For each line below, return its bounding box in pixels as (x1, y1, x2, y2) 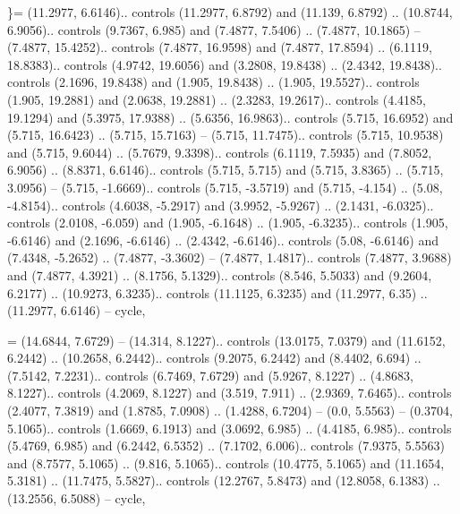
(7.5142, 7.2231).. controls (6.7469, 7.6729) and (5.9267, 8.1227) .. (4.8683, (7, 365, 413, 384)
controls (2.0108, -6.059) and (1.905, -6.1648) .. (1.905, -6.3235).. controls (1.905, (7, 213, 448, 232)
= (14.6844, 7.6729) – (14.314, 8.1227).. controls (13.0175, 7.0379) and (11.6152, (7, 330, 446, 349)
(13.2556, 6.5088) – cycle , (7, 489, 146, 508)
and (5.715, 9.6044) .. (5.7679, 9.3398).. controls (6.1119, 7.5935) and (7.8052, (7, 142, 432, 161)
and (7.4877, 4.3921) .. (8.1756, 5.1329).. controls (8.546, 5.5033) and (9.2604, (7, 265, 432, 284)
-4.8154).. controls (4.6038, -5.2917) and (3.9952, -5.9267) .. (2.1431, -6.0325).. (7, 195, 434, 214)
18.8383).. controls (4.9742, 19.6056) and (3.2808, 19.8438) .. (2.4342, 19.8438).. (7, 55, 442, 73)
